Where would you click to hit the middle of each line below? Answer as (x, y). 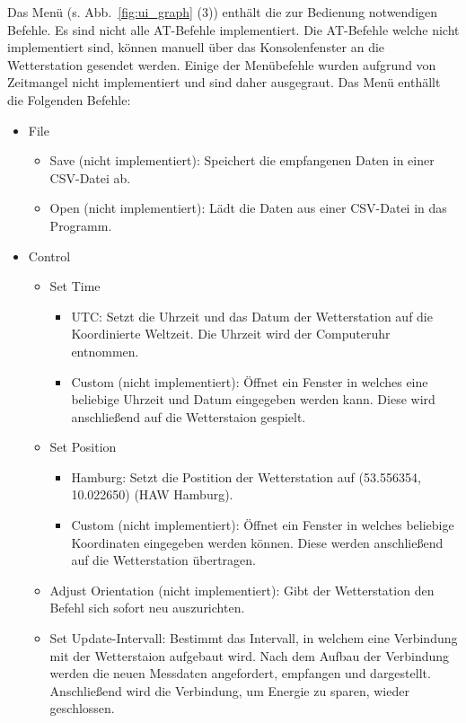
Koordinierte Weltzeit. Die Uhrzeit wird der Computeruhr (231, 334)
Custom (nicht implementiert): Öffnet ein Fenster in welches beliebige (263, 525)
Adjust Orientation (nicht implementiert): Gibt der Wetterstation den (242, 590)
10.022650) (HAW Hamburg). (152, 494)
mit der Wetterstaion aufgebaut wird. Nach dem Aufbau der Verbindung (250, 655)
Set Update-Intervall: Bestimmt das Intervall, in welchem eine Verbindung (254, 638)
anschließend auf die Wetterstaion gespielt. (189, 416)
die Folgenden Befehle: (69, 99)
